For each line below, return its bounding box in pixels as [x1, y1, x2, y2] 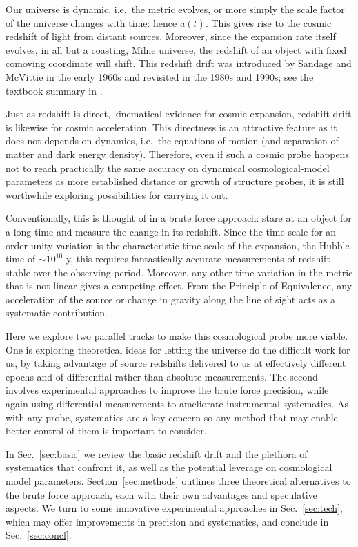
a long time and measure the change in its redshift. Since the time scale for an [6, 224, 337, 238]
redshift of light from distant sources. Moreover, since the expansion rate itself [6, 29, 336, 44]
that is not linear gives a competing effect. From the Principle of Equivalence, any [6, 278, 352, 293]
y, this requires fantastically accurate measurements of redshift [66, 251, 330, 266]
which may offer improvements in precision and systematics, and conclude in [6, 514, 329, 528]
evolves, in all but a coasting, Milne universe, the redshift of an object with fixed [6, 42, 347, 57]
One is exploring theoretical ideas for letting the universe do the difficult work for [6, 342, 350, 356]
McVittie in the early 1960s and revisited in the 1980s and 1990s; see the [6, 69, 314, 84]
